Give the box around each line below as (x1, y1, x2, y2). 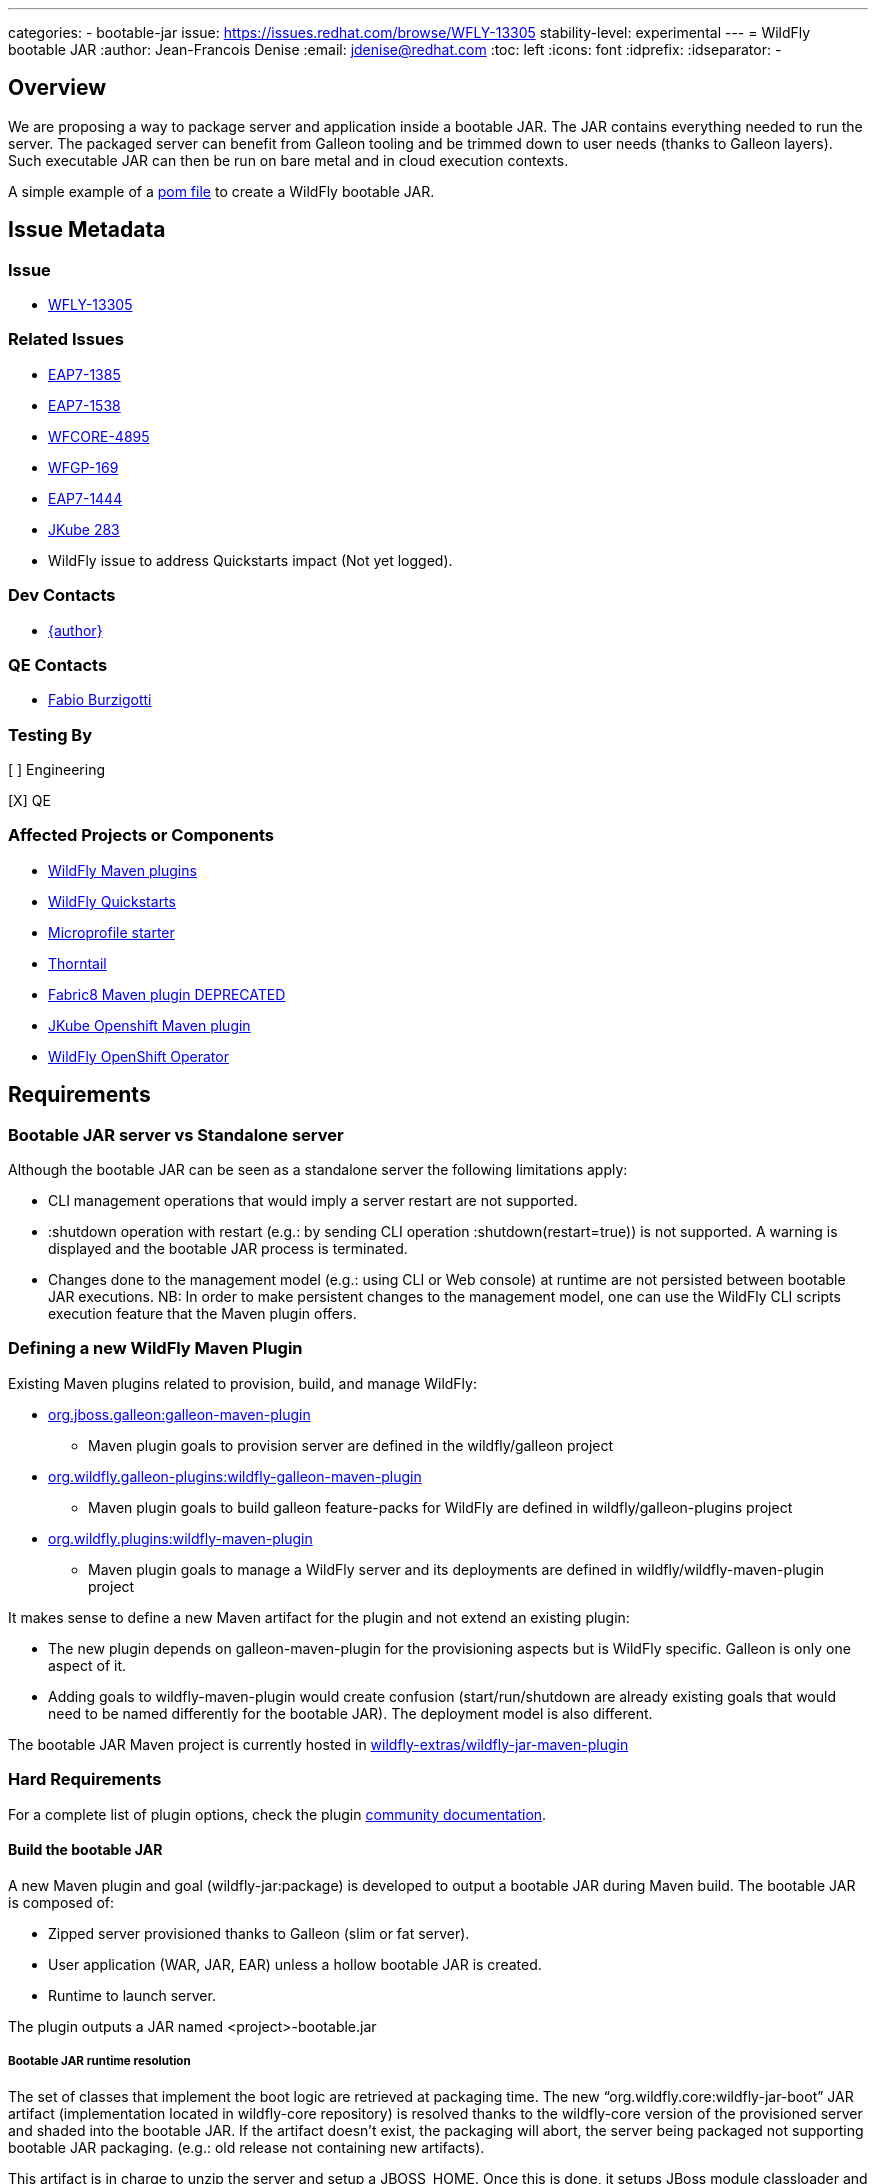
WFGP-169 (48, 458, 119, 476)
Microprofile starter (48, 923, 175, 941)
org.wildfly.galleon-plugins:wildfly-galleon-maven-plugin (48, 1467, 422, 1485)
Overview (8, 75, 107, 101)
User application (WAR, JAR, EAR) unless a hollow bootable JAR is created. (48, 1955, 542, 1973)
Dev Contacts (8, 585, 116, 606)
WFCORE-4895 (48, 427, 150, 445)
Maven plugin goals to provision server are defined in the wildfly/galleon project (88, 1436, 614, 1454)
